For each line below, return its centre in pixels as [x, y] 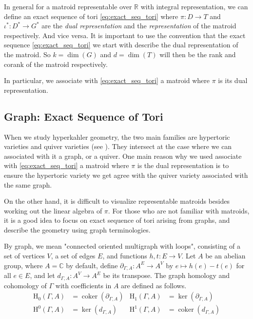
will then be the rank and [198, 54]
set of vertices [24, 256]
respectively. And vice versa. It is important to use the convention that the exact [125, 35]
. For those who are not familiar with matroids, [179, 210]
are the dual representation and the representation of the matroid [139, 26]
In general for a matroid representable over [68, 6]
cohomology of [25, 285]
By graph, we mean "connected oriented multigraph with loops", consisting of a [122, 246]
